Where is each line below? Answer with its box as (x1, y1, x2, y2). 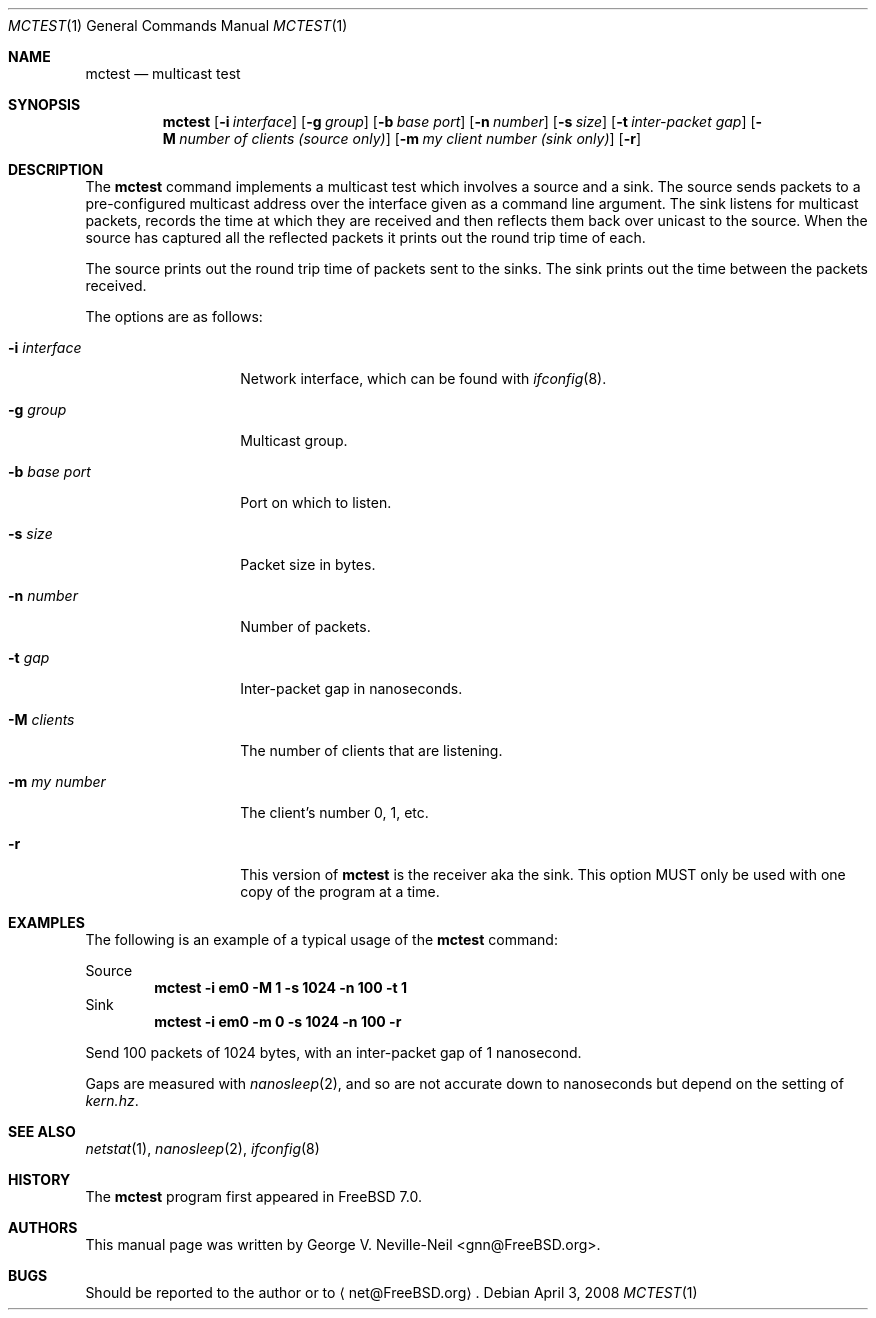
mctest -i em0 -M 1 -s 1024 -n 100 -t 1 (154, 979, 408, 996)
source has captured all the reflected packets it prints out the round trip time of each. (85, 229, 646, 246)
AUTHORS (8, 1219, 78, 1236)
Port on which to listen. (240, 494, 392, 511)
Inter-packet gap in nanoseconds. (240, 680, 463, 697)
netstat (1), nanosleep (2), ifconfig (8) (85, 1140, 320, 1157)
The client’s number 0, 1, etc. (240, 804, 429, 821)
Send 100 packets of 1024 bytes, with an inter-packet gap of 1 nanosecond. (85, 1044, 582, 1061)
